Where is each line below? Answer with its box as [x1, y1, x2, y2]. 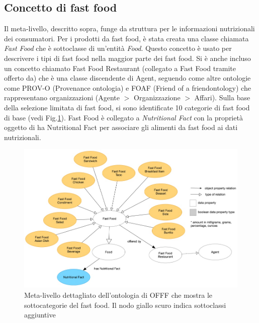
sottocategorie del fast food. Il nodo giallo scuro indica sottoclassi [24, 299, 226, 310]
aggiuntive [24, 309, 56, 320]
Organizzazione [134, 92, 181, 103]
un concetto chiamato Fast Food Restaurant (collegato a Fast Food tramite [4, 62, 236, 73]
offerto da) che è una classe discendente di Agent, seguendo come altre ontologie [4, 73, 251, 83]
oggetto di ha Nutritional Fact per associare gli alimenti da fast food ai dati [4, 122, 238, 133]
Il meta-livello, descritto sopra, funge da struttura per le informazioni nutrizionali [4, 23, 255, 34]
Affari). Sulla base [194, 92, 250, 103]
